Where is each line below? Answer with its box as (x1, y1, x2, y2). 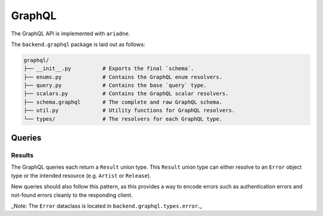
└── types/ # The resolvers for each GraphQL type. (23, 115, 223, 122)
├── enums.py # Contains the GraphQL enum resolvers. (23, 74, 223, 80)
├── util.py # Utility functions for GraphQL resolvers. (23, 107, 236, 114)
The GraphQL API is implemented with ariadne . (11, 30, 130, 37)
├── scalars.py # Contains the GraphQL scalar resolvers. (23, 90, 229, 97)
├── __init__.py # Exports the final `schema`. (23, 65, 194, 72)
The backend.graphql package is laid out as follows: (11, 41, 145, 48)
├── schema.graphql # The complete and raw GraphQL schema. (23, 99, 223, 105)
